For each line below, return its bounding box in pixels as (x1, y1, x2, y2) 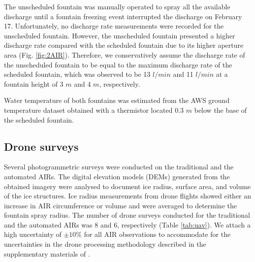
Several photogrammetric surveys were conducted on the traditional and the (4, 162, 234, 172)
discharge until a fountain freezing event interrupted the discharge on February (4, 11, 242, 21)
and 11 (173, 69, 193, 79)
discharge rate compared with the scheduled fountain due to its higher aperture (4, 40, 244, 50)
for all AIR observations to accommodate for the (84, 229, 231, 239)
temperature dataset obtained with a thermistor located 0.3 (4, 104, 184, 115)
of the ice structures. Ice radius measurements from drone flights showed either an (4, 191, 252, 201)
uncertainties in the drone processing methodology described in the (4, 239, 206, 249)
